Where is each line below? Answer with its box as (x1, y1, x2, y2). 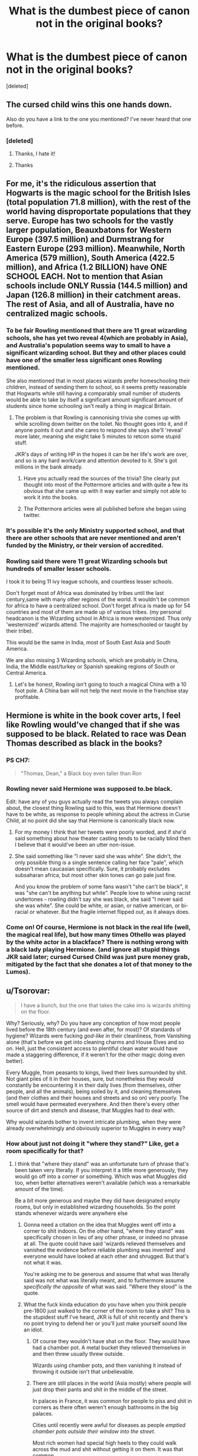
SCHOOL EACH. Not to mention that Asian (6, 271, 164, 281)
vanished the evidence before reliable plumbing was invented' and (23, 1246, 186, 1254)
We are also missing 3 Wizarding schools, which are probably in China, (6, 656, 179, 663)
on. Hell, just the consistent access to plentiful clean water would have (6, 1044, 178, 1052)
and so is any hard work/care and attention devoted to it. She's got (14, 457, 177, 464)
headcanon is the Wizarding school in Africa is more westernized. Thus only (6, 615, 192, 622)
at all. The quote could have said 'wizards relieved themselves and (23, 1240, 186, 1247)
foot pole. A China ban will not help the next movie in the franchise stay (14, 687, 189, 694)
